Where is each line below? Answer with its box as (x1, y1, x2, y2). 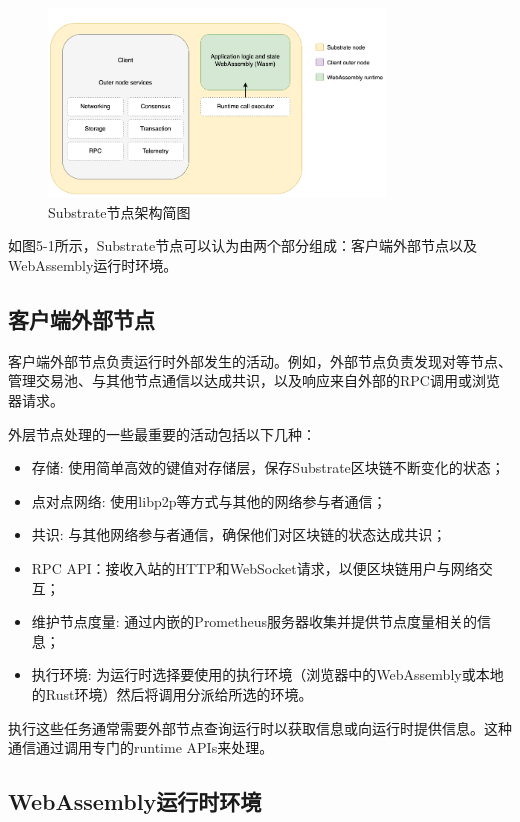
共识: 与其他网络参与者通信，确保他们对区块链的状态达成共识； (31, 524, 447, 545)
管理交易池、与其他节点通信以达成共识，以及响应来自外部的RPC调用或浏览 (8, 370, 500, 391)
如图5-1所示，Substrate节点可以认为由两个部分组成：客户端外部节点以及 (8, 235, 478, 256)
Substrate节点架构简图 (48, 201, 191, 222)
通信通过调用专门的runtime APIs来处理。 (8, 737, 274, 758)
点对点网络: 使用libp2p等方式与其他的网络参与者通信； (31, 490, 387, 511)
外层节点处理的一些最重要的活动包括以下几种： (8, 423, 316, 444)
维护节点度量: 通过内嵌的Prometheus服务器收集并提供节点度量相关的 (31, 611, 477, 632)
